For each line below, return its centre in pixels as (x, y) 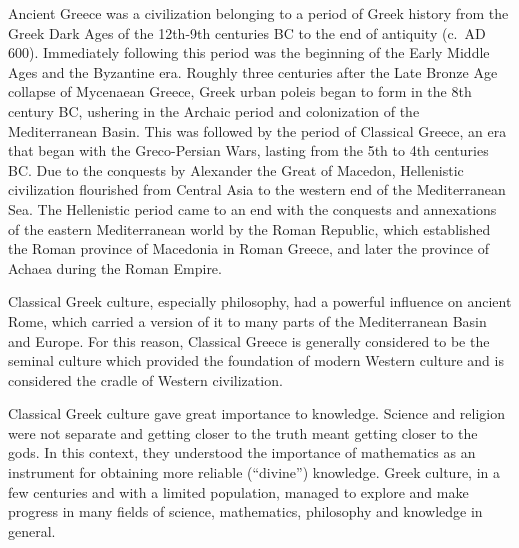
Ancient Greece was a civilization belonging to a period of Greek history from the (258, 13)
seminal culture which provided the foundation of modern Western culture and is (256, 360)
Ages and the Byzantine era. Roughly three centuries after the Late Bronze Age (253, 71)
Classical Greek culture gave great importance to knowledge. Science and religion (257, 413)
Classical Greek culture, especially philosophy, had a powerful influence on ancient (260, 301)
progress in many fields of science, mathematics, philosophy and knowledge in (245, 511)
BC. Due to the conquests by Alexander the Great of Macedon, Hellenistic (236, 169)
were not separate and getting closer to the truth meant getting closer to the (243, 432)
